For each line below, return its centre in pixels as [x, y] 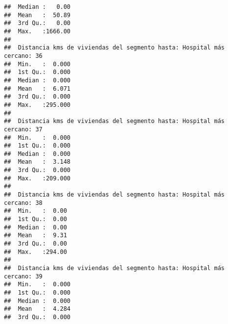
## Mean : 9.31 [35, 236]
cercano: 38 [23, 203]
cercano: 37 [23, 129]
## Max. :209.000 [37, 178]
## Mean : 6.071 [37, 88]
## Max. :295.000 [37, 105]
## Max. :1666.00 [37, 31]
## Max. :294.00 [35, 252]
